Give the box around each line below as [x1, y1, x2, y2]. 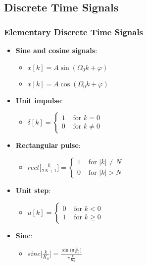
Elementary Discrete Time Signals [4, 25, 144, 38]
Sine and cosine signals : [15, 45, 98, 55]
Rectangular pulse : [15, 140, 81, 150]
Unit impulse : [15, 95, 63, 105]
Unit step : [15, 185, 51, 195]
